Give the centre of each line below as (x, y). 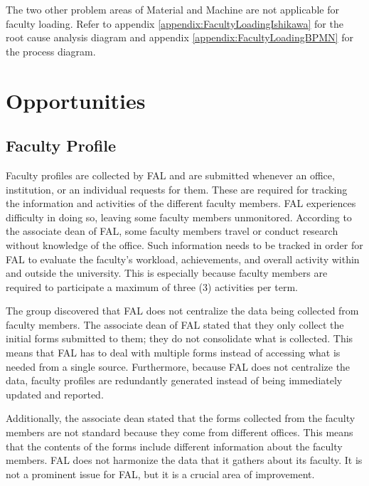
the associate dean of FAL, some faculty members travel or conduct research (172, 231)
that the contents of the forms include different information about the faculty (174, 446)
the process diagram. (51, 51)
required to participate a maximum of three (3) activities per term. (152, 286)
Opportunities (76, 100)
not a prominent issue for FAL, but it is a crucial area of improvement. (160, 474)
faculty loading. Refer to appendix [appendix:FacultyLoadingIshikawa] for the (175, 23)
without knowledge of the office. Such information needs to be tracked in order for (184, 244)
